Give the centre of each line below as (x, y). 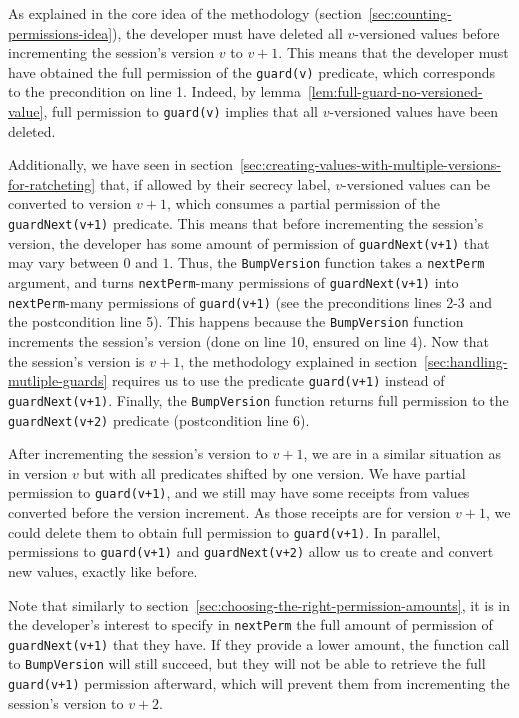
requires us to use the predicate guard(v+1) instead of (278, 380)
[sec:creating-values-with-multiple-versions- (370, 164)
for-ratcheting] (52, 183)
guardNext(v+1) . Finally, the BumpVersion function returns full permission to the (258, 399)
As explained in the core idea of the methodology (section (185, 13)
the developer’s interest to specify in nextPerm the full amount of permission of (250, 624)
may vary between (63, 262)
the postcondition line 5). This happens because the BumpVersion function (236, 321)
